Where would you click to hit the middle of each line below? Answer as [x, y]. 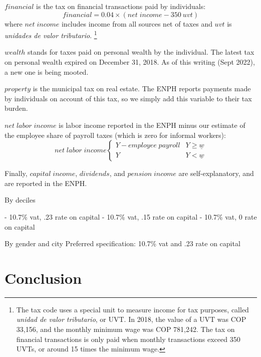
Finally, [16, 173]
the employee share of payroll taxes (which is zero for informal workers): [115, 135]
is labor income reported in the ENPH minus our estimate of [152, 125]
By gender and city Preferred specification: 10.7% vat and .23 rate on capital [122, 243]
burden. [16, 108]
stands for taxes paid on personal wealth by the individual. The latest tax [141, 52]
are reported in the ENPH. [46, 183]
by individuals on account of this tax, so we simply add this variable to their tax [128, 98]
